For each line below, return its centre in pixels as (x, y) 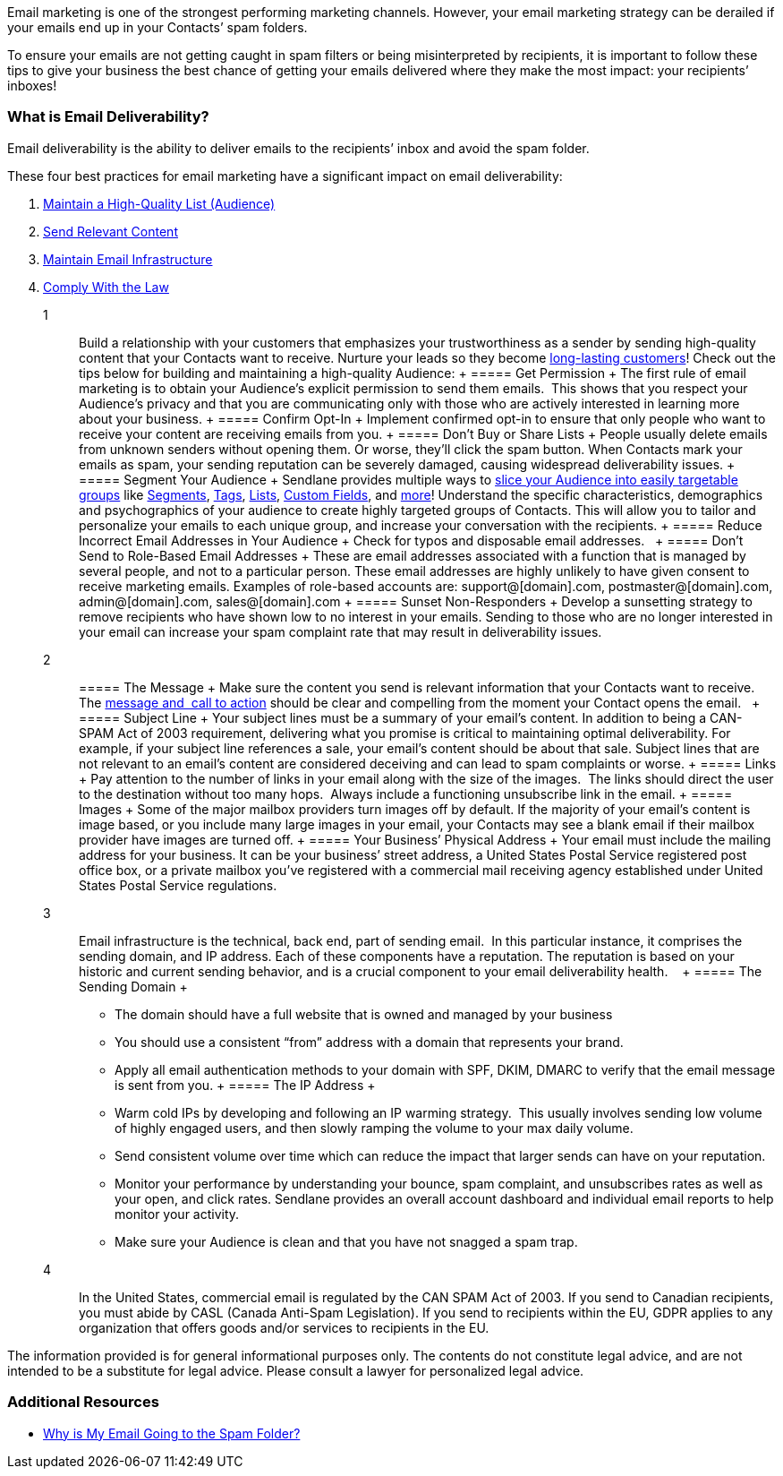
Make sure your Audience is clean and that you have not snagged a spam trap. (346, 1241)
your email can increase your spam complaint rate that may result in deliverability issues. (340, 631)
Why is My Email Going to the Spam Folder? (172, 1433)
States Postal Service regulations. (178, 885)
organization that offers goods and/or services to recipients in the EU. (284, 1327)
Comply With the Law (106, 287)
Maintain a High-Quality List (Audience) (159, 203)
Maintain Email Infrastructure (128, 259)
